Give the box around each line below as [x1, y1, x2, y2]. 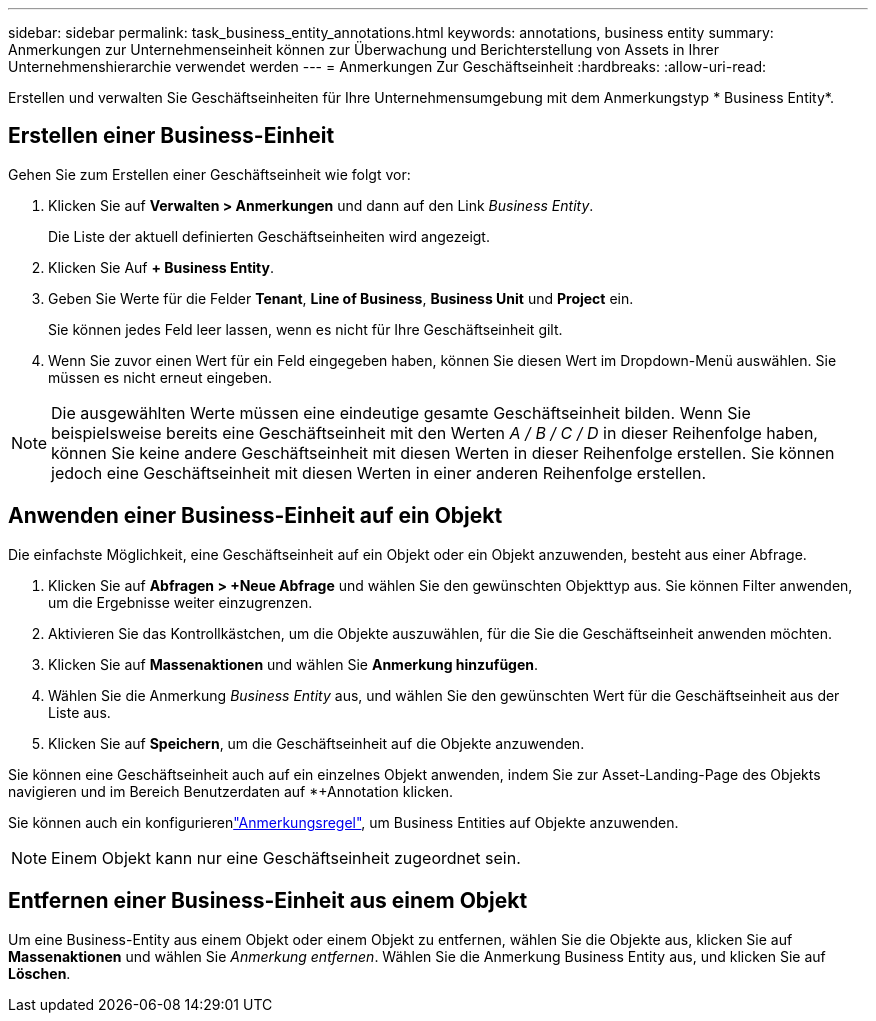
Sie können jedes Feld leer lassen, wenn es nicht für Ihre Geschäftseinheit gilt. [48, 320, 563, 338]
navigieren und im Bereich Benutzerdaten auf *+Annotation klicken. [8, 782, 453, 800]
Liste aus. [48, 703, 111, 721]
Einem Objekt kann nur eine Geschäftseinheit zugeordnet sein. [51, 847, 521, 868]
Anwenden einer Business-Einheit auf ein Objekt [8, 503, 503, 529]
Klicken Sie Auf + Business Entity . [48, 258, 275, 276]
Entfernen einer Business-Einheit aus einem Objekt [8, 888, 528, 914]
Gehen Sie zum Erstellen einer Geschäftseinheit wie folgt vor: [8, 165, 411, 183]
